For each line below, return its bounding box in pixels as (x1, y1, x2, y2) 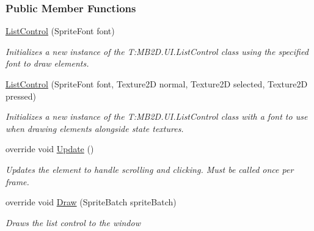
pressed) (5, 89, 36, 102)
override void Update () (5, 142, 94, 155)
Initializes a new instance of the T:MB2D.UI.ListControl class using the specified (5, 45, 309, 57)
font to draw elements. (5, 57, 89, 70)
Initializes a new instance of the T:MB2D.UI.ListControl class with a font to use (5, 110, 308, 123)
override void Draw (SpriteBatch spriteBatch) (5, 196, 177, 208)
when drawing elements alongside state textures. (5, 122, 184, 134)
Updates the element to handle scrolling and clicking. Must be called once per (5, 163, 294, 175)
